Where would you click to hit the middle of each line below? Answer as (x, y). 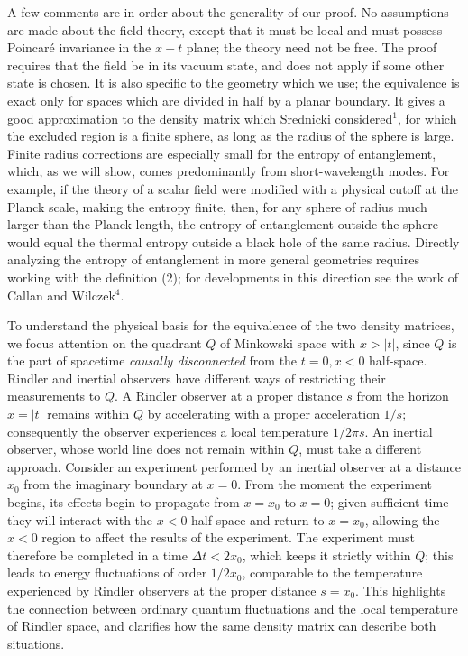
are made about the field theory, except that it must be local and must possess (225, 29)
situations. (36, 643)
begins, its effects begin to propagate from (124, 502)
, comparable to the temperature (332, 573)
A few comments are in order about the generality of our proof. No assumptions (228, 12)
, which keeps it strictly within (326, 554)
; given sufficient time (390, 502)
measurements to (54, 396)
